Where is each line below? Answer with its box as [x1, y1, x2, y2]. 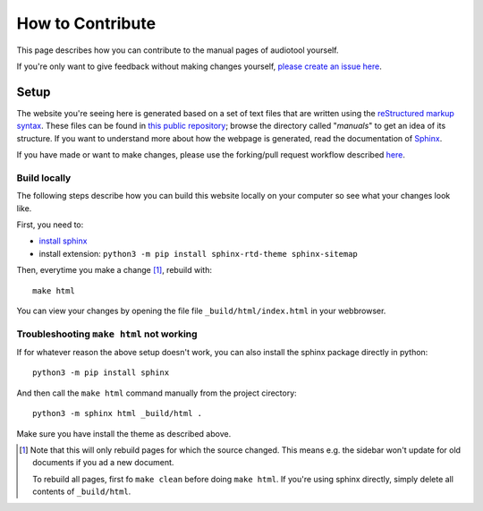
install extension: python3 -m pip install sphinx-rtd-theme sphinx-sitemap [38, 248, 358, 259]
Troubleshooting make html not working [16, 328, 198, 340]
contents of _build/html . [32, 486, 131, 497]
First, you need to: [16, 219, 84, 230]
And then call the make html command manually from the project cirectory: [16, 388, 297, 398]
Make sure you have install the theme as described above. [16, 428, 232, 439]
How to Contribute [16, 13, 157, 33]
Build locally [16, 171, 72, 183]
